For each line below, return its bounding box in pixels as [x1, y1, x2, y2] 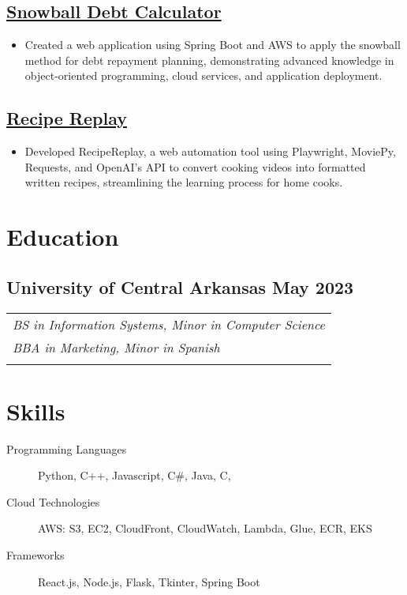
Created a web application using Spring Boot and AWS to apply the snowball [24, 36, 401, 53]
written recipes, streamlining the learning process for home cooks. [24, 174, 343, 190]
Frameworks [6, 547, 65, 563]
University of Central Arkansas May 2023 [6, 274, 354, 299]
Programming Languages [6, 440, 127, 457]
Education [6, 220, 119, 253]
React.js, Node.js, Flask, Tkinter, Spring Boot [38, 573, 260, 589]
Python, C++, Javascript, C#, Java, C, [38, 467, 231, 484]
